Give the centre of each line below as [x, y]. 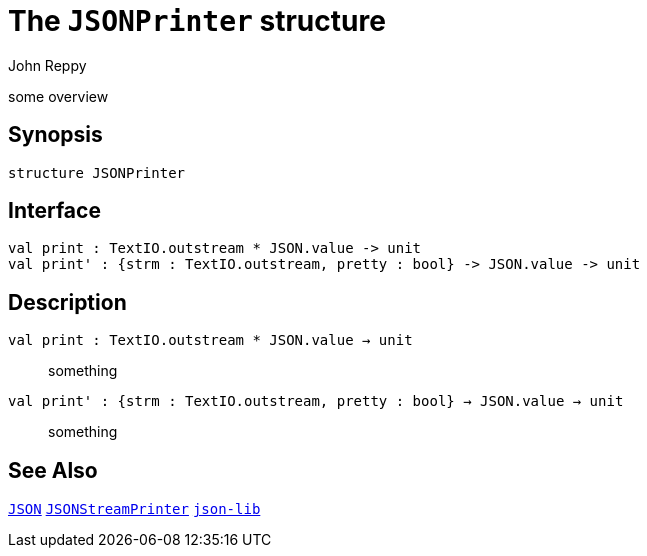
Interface [54, 211]
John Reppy [47, 65]
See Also [53, 470]
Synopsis [55, 135]
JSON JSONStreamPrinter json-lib [134, 509]
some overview [58, 96]
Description [67, 302]
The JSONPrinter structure [197, 21]
